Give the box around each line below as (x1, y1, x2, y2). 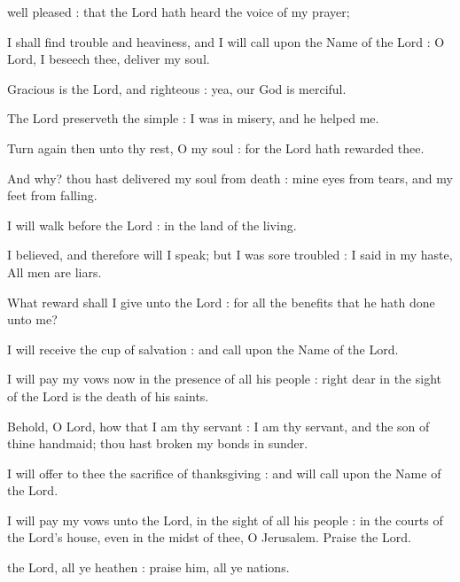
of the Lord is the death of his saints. (7, 386, 209, 405)
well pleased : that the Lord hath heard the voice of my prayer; (7, 3, 350, 20)
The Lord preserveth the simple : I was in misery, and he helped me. (7, 109, 379, 128)
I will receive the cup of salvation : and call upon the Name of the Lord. (7, 339, 399, 358)
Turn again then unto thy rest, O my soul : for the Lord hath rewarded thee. (7, 138, 425, 157)
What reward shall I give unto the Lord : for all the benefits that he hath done (7, 292, 435, 311)
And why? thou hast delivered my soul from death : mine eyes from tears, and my (7, 168, 453, 187)
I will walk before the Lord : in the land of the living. (7, 215, 297, 234)
